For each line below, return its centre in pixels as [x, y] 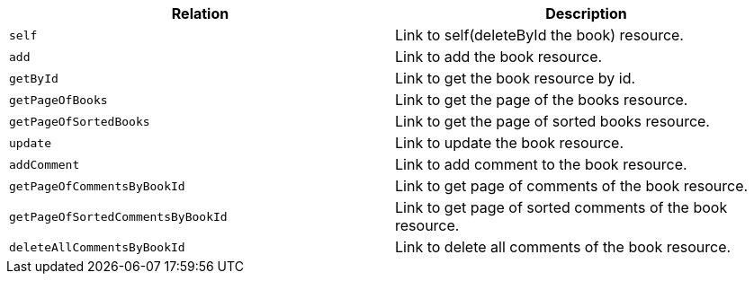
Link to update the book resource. [509, 143]
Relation [200, 13]
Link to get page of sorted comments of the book [561, 207]
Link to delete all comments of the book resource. [563, 247]
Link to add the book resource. [499, 57]
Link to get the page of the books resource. [542, 100]
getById [34, 78]
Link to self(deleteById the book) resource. [539, 35]
